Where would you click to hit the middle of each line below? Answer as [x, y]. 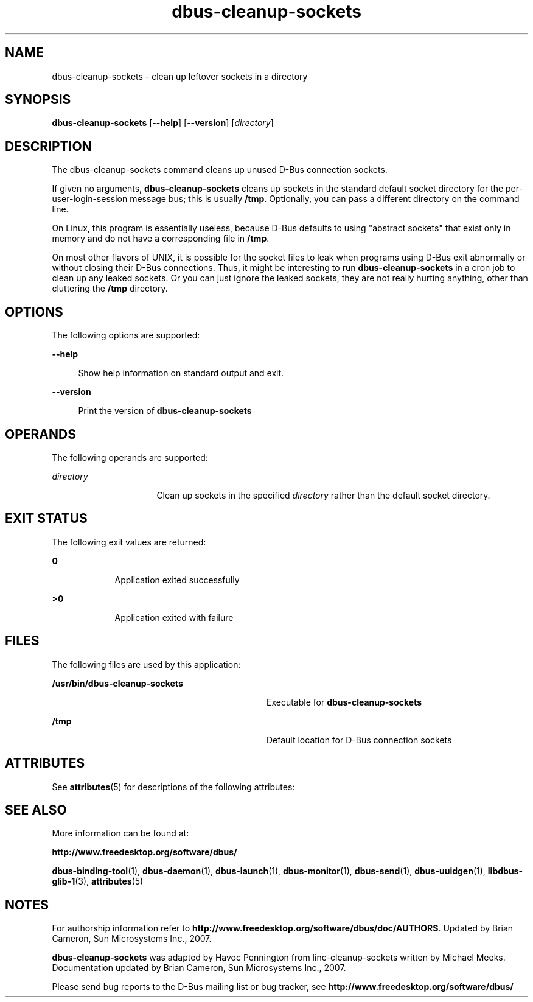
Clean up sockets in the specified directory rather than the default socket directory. [323, 495]
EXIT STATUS [46, 519]
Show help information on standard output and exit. [181, 373]
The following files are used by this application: [146, 664]
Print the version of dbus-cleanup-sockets [165, 411]
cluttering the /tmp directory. [110, 289]
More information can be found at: [120, 833]
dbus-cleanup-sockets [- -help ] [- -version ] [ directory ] [163, 123]
